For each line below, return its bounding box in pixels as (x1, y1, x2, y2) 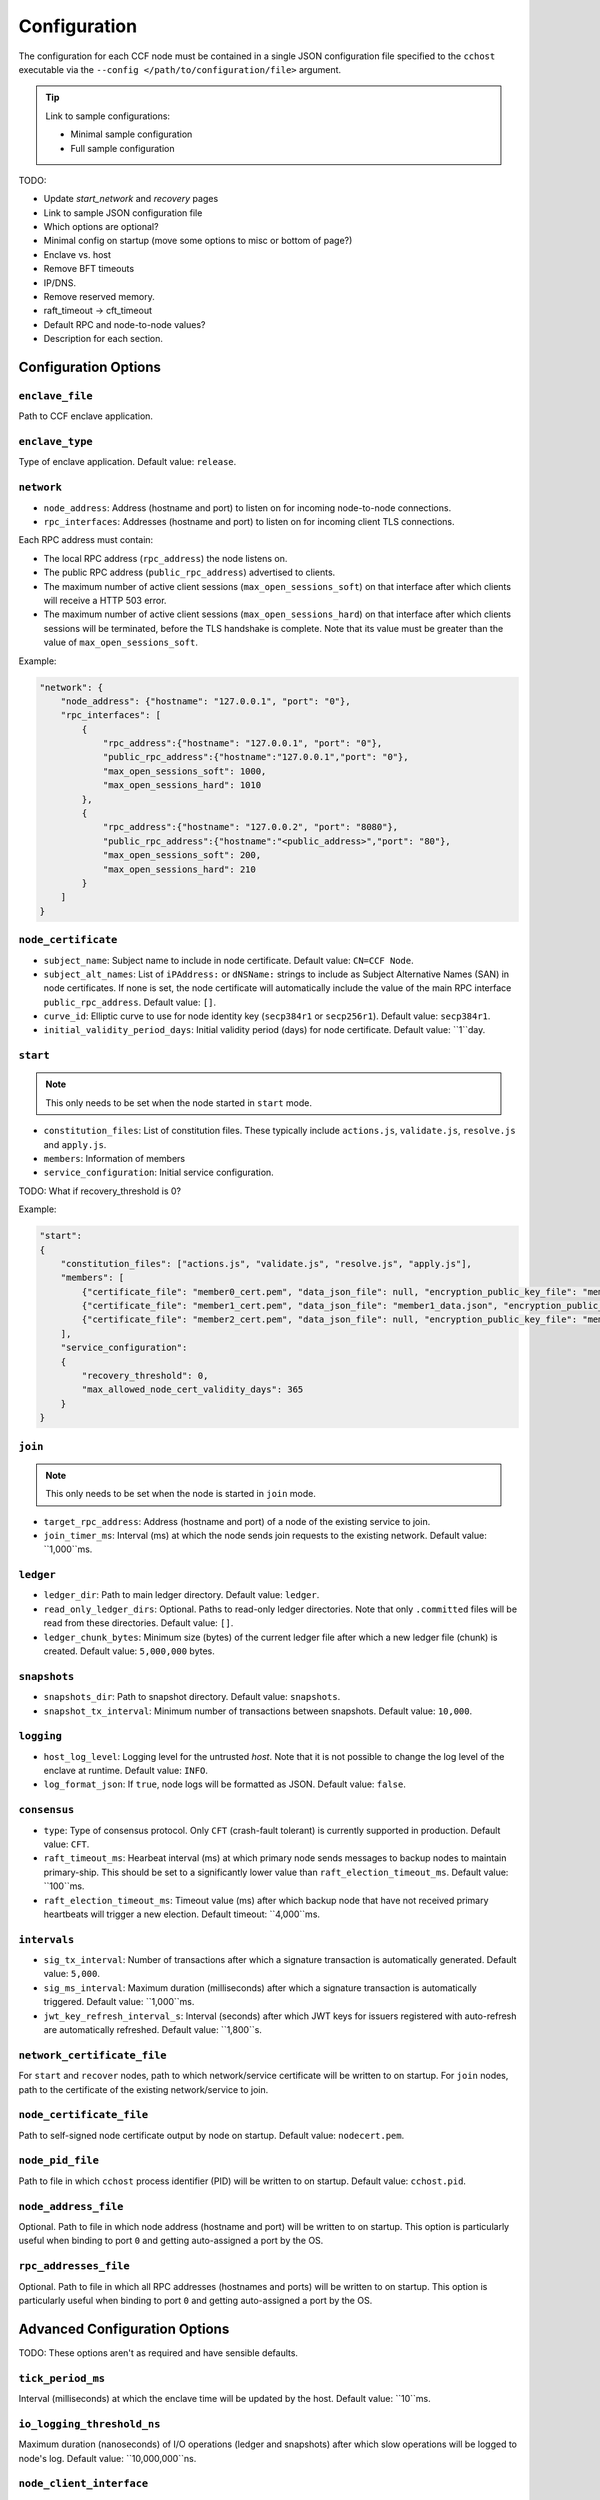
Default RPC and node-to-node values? (43, 318, 206, 330)
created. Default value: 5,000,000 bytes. (43, 1645, 215, 1657)
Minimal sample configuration (70, 128, 193, 140)
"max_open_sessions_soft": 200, (102, 850, 262, 861)
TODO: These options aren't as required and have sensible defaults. (18, 2346, 299, 2359)
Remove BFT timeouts (43, 263, 135, 275)
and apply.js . (43, 1138, 107, 1150)
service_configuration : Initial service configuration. (43, 1166, 274, 1179)
